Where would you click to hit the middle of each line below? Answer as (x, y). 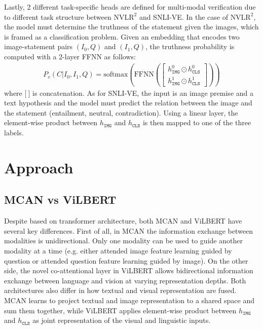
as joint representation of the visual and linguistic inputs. (122, 320)
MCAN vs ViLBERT (60, 199)
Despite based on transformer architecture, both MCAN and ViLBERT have (123, 221)
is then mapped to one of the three (197, 122)
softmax (116, 75)
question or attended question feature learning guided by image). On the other (126, 260)
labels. (14, 133)
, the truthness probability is (190, 46)
